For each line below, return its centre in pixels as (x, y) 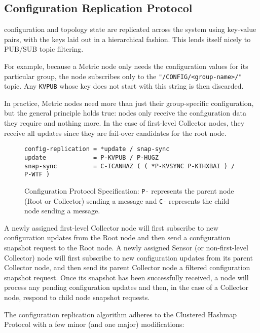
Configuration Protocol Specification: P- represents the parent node (129, 190)
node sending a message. (62, 211)
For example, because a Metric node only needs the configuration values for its (126, 66)
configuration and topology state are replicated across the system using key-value (130, 29)
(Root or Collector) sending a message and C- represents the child (127, 200)
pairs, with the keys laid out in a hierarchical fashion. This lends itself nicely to (127, 39)
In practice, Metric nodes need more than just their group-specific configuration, (129, 103)
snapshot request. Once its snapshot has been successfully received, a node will (126, 277)
